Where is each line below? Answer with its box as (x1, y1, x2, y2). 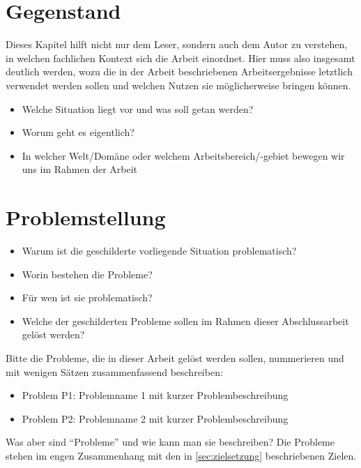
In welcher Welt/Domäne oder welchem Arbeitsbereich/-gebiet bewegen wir (22, 148, 345, 163)
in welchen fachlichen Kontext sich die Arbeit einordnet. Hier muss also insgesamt (6, 50, 355, 65)
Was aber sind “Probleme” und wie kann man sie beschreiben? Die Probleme (6, 435, 335, 449)
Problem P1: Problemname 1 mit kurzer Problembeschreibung (22, 388, 289, 402)
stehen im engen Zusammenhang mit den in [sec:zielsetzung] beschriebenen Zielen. (6, 448, 357, 462)
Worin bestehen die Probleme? (22, 266, 153, 281)
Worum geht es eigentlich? (22, 125, 135, 139)
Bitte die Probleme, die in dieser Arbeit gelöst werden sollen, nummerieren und (6, 350, 344, 365)
